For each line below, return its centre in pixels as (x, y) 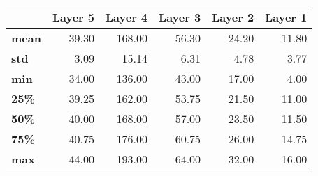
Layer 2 (233, 17)
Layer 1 (286, 17)
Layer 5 (73, 17)
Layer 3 (180, 17)
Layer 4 (127, 17)
